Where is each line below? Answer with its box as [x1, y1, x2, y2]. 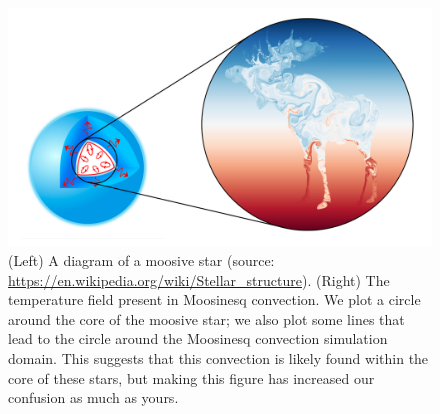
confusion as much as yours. [8, 387, 179, 408]
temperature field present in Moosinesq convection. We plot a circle [8, 289, 421, 310]
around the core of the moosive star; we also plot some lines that [8, 308, 405, 329]
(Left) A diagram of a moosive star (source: [8, 250, 275, 271]
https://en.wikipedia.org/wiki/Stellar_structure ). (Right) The [8, 269, 390, 290]
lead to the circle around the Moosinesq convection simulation [8, 328, 388, 349]
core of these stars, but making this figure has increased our [8, 367, 375, 388]
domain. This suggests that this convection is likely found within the [8, 348, 429, 369]
